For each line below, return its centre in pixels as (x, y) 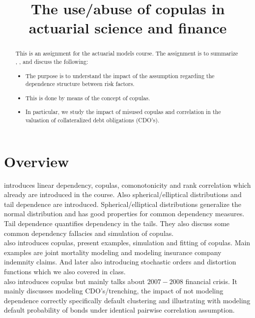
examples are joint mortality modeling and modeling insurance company (113, 252)
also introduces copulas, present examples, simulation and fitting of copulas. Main (127, 243)
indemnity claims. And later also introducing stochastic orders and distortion (120, 262)
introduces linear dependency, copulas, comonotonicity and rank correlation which (127, 185)
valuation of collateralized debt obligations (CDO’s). (93, 120)
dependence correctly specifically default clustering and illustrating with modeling (127, 300)
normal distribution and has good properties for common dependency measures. (124, 214)
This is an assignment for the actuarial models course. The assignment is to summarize (127, 53)
